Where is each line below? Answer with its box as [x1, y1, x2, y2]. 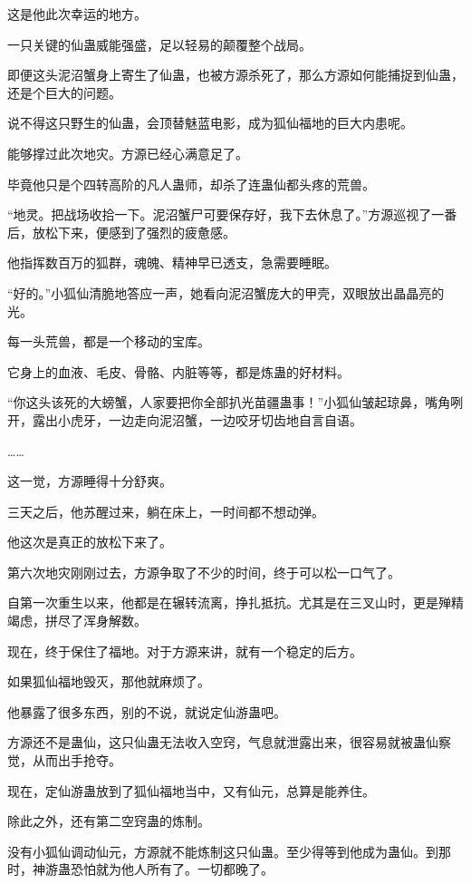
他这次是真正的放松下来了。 [7, 532, 172, 551]
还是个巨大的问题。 [7, 83, 121, 102]
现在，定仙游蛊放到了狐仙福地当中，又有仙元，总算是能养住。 [7, 781, 375, 800]
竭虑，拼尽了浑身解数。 [7, 611, 147, 630]
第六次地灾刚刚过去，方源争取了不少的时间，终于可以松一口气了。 [7, 562, 400, 581]
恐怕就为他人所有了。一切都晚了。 [70, 860, 274, 879]
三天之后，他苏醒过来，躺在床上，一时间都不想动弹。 [7, 501, 324, 520]
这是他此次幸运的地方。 [7, 5, 147, 23]
